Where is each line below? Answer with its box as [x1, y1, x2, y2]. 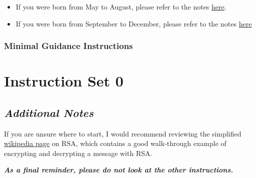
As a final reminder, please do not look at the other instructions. [4, 164, 233, 175]
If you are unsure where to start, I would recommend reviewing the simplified [4, 128, 241, 138]
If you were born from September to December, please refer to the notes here [15, 18, 252, 28]
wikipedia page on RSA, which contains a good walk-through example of [4, 138, 226, 148]
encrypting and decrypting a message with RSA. [4, 147, 152, 158]
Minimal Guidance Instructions [4, 39, 133, 52]
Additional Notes [4, 104, 93, 120]
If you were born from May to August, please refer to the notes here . [15, 1, 226, 11]
